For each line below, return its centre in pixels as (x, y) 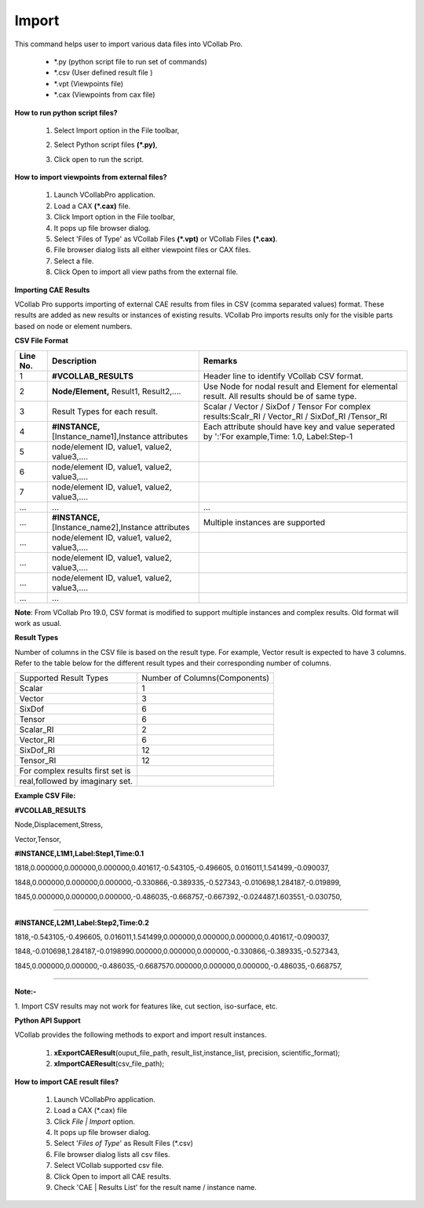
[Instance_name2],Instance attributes (121, 527)
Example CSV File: (45, 796)
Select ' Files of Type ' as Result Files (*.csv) (124, 1144)
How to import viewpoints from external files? (91, 178)
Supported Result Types (64, 678)
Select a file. (74, 261)
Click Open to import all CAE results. (113, 1176)
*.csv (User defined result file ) (103, 73)
